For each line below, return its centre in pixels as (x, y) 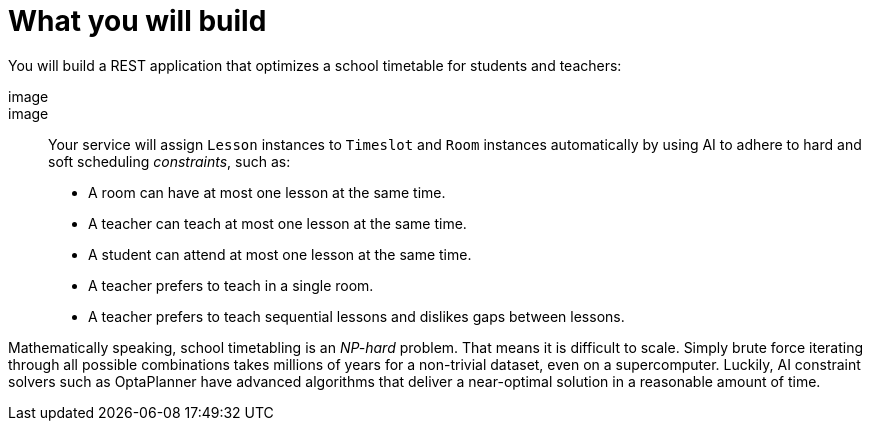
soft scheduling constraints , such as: (169, 161)
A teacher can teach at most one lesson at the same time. (277, 223)
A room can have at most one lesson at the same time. (267, 192)
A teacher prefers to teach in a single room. (231, 285)
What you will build (137, 21)
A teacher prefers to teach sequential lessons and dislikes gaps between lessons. (356, 316)
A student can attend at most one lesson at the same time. (280, 254)
